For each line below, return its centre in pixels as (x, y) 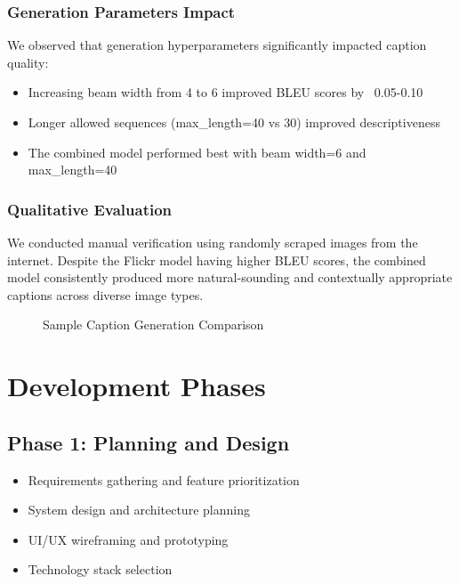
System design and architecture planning (139, 510)
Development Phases (137, 386)
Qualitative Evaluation (90, 209)
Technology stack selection (100, 569)
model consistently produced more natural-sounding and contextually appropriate (230, 277)
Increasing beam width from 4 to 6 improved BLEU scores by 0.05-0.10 (225, 92)
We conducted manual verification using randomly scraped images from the (213, 242)
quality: (28, 62)
